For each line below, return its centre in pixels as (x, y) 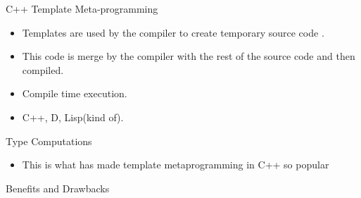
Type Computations (49, 141)
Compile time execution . (75, 93)
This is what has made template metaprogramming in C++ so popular (176, 165)
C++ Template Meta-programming (82, 8)
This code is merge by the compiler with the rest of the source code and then (189, 56)
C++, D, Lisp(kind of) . (73, 117)
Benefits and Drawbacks (58, 188)
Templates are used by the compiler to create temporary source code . (173, 32)
